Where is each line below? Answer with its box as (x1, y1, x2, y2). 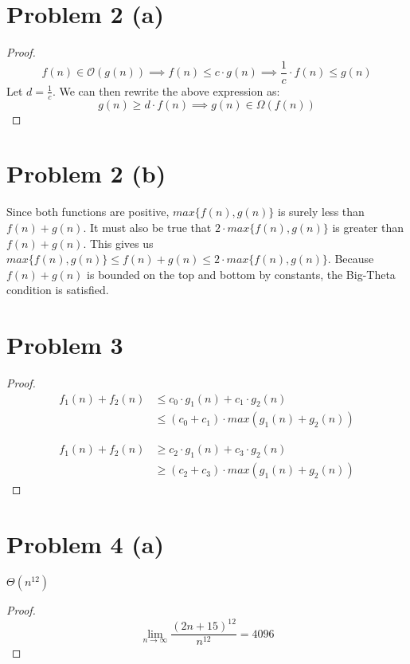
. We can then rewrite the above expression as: (52, 82, 280, 99)
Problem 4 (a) (6, 528, 165, 560)
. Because (327, 250, 374, 267)
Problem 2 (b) (6, 157, 166, 190)
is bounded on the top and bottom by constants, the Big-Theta (87, 265, 396, 282)
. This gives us (83, 234, 154, 251)
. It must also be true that (83, 218, 212, 235)
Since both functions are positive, (6, 203, 170, 220)
